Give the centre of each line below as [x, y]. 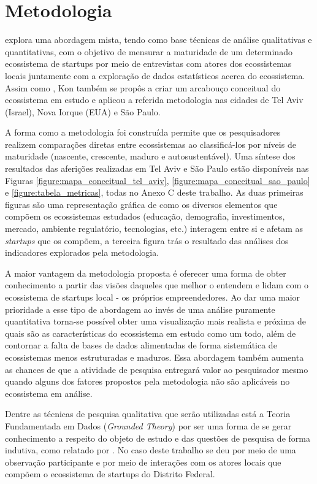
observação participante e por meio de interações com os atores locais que [143, 462]
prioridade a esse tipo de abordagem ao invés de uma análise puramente [140, 309]
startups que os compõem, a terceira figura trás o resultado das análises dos [147, 240]
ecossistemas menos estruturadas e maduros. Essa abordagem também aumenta [155, 357]
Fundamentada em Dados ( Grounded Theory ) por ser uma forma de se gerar [148, 425]
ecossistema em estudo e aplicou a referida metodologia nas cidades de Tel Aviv [154, 100]
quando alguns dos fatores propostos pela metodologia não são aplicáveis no [147, 381]
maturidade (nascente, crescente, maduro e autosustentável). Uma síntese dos [150, 156]
